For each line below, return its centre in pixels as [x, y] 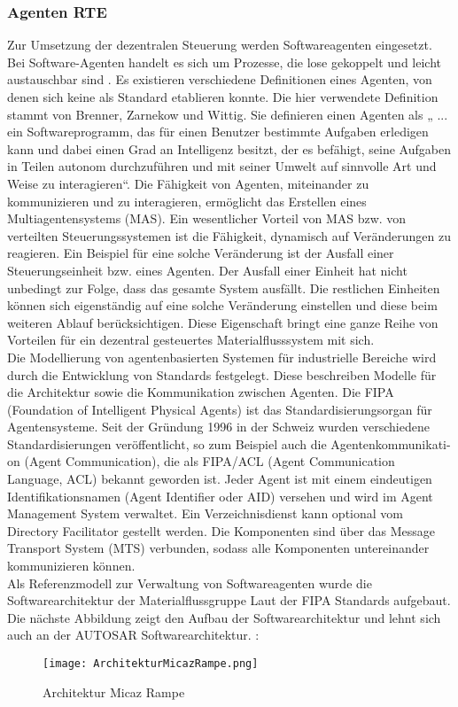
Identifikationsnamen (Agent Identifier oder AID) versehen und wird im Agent [220, 496]
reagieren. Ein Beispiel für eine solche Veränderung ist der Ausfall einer [201, 253]
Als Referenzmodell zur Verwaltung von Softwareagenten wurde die [190, 583]
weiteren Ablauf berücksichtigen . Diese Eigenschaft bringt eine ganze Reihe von [223, 322]
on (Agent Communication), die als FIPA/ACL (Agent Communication [201, 461]
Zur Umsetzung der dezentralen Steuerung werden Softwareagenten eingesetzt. [220, 45]
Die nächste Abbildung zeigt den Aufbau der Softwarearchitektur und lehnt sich [224, 617]
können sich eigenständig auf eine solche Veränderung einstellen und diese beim [222, 305]
